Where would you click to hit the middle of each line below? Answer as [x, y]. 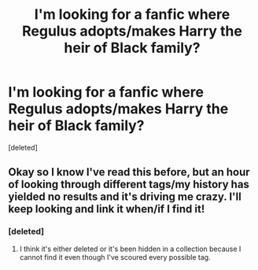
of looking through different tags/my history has [129, 185]
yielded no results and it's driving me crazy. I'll [125, 197]
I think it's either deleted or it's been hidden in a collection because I [130, 249]
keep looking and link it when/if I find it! [107, 209]
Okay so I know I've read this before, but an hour [129, 172]
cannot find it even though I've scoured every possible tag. [115, 257]
